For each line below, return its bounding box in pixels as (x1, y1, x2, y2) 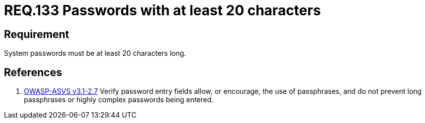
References (4, 66, 62, 79)
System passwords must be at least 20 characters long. (4, 49, 186, 58)
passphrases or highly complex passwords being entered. (24, 95, 214, 104)
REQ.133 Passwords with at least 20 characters (4, 2, 321, 19)
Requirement (4, 28, 70, 41)
